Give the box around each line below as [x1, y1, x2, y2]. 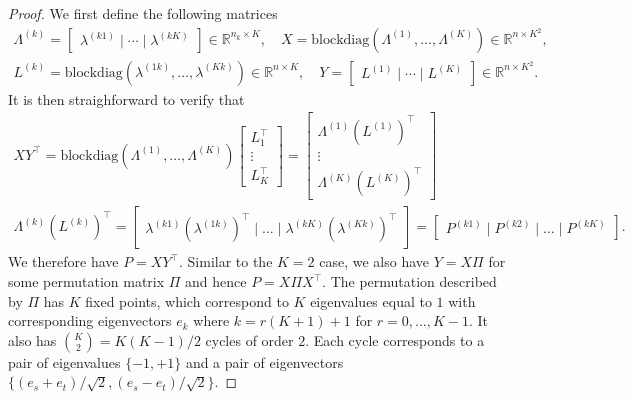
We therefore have [8, 251, 119, 272]
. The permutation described [322, 271, 497, 291]
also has [8, 329, 57, 350]
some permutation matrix [8, 271, 165, 291]
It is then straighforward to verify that [8, 88, 245, 109]
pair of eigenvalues [8, 351, 121, 372]
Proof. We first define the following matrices [8, 3, 278, 23]
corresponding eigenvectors [8, 310, 172, 331]
